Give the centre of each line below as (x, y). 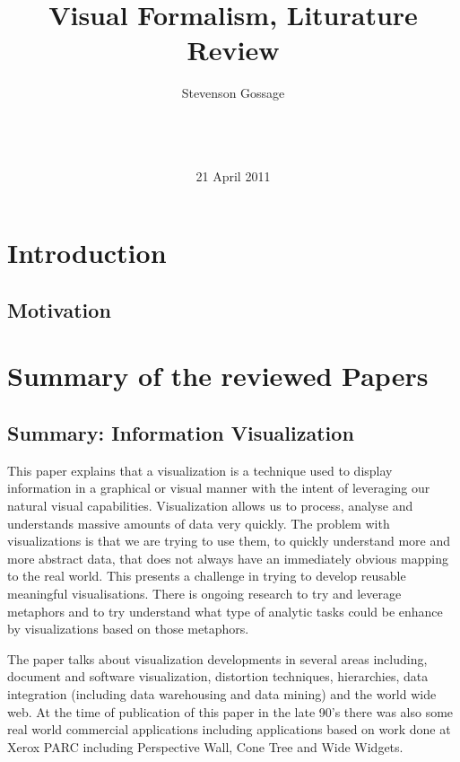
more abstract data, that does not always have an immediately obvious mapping (228, 558)
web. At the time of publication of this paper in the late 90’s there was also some (230, 711)
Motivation (59, 309)
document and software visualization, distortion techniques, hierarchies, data (218, 676)
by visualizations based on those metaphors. (128, 629)
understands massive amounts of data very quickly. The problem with (199, 523)
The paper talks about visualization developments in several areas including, (217, 658)
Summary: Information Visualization (181, 433)
